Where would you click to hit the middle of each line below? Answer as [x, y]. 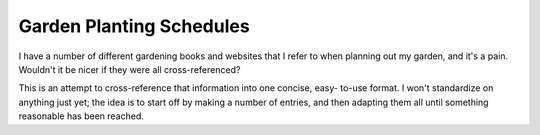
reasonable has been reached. [81, 116]
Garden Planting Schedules [134, 26]
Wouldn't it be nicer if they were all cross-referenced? [129, 69]
